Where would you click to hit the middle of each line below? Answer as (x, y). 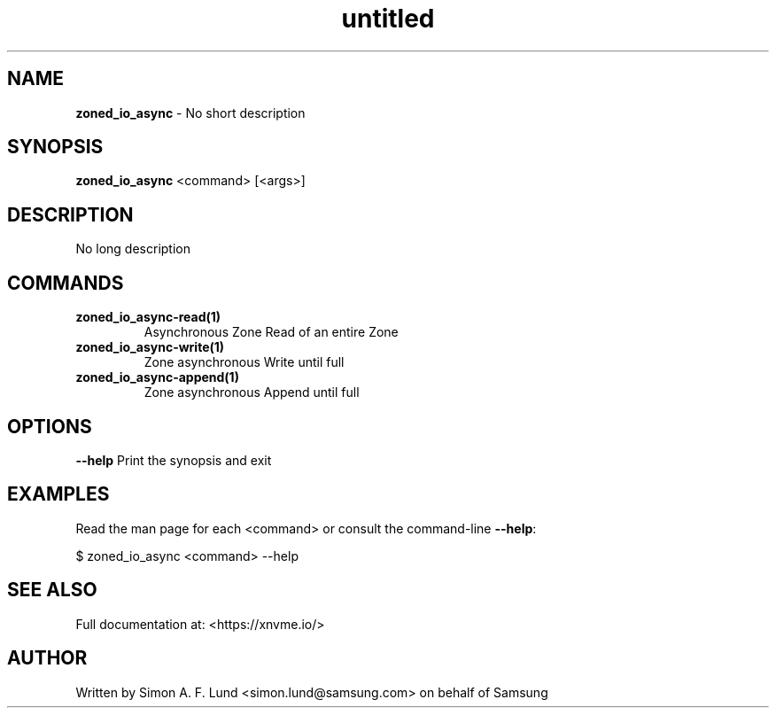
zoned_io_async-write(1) (150, 347)
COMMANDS (66, 283)
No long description (133, 249)
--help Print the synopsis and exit (174, 460)
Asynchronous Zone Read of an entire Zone (271, 332)
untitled (388, 19)
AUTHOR (47, 658)
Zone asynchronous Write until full (244, 362)
